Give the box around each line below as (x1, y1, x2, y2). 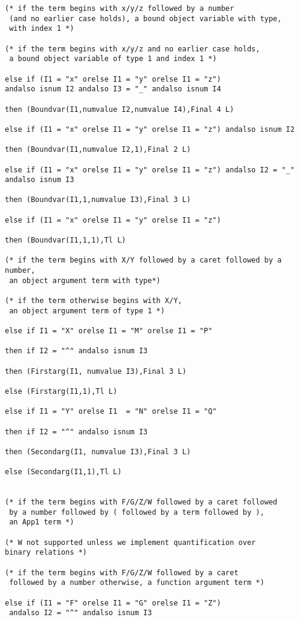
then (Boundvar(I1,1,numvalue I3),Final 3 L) (5, 195, 191, 204)
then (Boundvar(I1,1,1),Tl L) (5, 236, 126, 245)
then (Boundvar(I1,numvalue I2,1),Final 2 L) (5, 145, 191, 154)
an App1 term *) (9, 518, 74, 527)
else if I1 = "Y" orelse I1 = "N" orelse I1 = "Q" (5, 407, 217, 416)
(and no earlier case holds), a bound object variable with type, (9, 14, 282, 23)
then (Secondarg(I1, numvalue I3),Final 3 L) (5, 447, 191, 456)
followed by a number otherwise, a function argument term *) (9, 578, 265, 587)
